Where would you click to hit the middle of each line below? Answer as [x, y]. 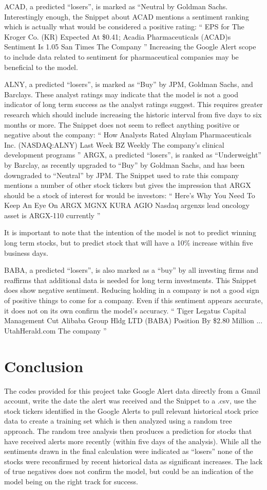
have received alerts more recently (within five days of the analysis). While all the [133, 441]
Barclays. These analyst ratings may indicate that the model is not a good [121, 94]
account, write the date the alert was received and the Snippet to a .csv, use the [130, 401]
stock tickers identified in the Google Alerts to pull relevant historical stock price [131, 410]
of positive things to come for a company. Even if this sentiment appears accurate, [133, 300]
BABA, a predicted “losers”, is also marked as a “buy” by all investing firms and [131, 270]
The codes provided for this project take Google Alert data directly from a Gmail [132, 390]
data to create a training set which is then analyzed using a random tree [118, 421]
